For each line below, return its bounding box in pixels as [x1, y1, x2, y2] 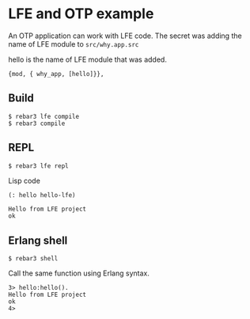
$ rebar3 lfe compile [8, 112, 80, 120]
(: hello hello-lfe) [8, 191, 77, 199]
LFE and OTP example [8, 5, 154, 23]
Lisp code [8, 176, 41, 185]
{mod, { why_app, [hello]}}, [8, 70, 104, 78]
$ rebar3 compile [8, 120, 66, 127]
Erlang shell [8, 234, 68, 247]
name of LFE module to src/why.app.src [8, 39, 139, 48]
